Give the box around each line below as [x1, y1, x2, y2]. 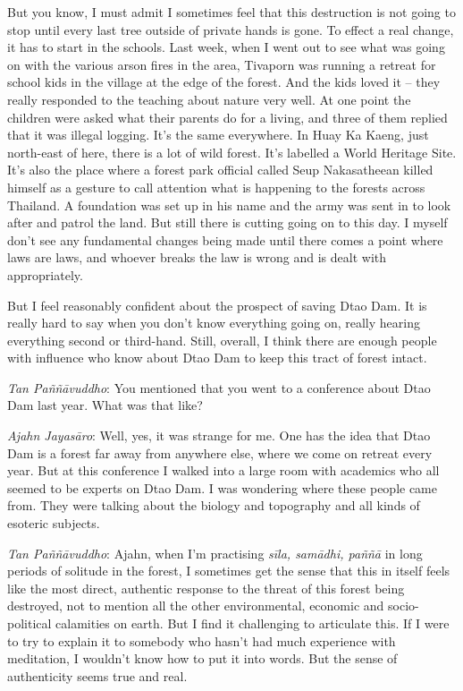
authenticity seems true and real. [7, 666, 188, 685]
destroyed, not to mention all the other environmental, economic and [7, 596, 384, 615]
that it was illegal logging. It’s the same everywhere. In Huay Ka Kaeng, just [7, 125, 429, 144]
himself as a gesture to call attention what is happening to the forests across [7, 177, 425, 196]
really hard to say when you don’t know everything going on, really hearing [7, 313, 420, 332]
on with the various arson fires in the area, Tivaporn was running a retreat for [7, 55, 436, 73]
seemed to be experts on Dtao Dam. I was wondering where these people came [7, 478, 437, 497]
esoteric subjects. [7, 514, 100, 533]
